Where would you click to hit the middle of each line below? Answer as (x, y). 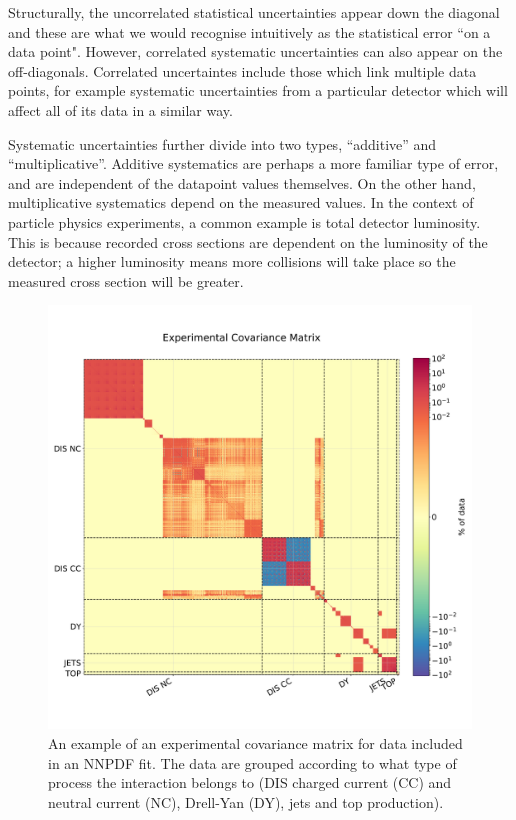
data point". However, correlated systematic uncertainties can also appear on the (255, 51)
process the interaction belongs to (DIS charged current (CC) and (250, 782)
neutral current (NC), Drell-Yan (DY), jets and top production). (246, 801)
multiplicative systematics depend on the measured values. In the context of (241, 202)
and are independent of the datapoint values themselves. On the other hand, (242, 182)
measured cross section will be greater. (126, 280)
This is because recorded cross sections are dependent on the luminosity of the (248, 241)
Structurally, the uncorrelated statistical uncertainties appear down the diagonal (254, 12)
